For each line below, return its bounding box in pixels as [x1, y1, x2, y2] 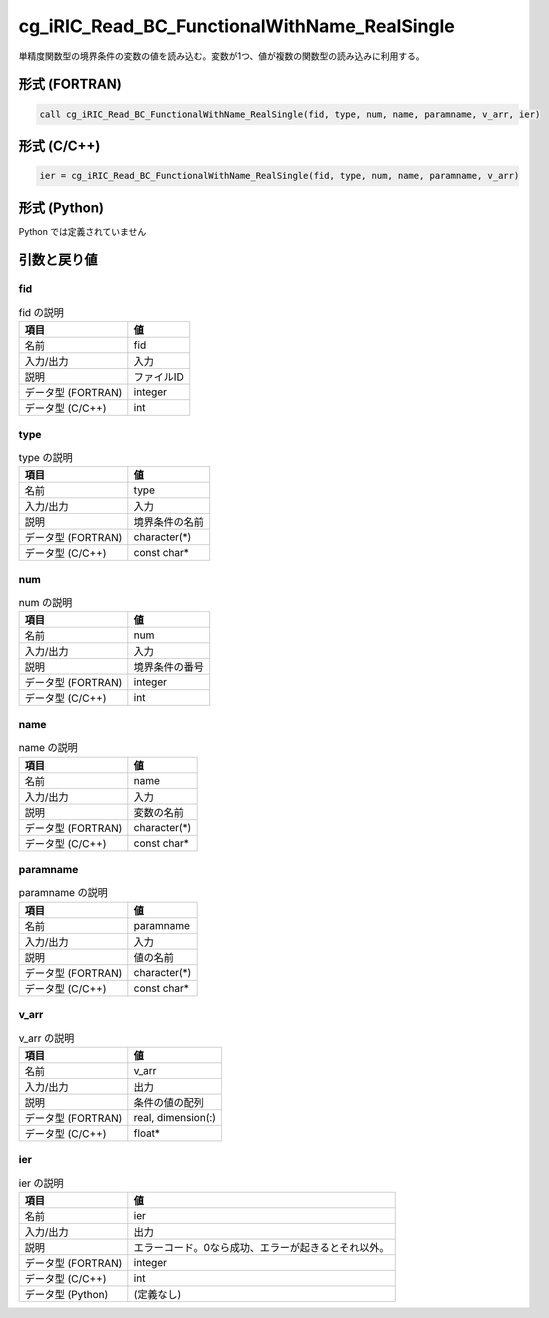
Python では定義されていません [18, 225, 147, 237]
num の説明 [18, 596, 73, 610]
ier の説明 [18, 1176, 64, 1190]
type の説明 [18, 451, 74, 465]
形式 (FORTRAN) [18, 76, 122, 93]
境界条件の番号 [133, 660, 205, 674]
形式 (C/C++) [18, 137, 101, 154]
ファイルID [133, 370, 184, 384]
